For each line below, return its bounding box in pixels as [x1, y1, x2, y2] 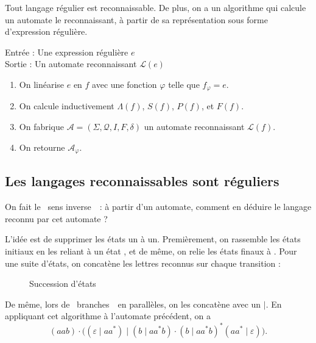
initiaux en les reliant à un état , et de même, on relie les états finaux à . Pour [5, 245, 297, 258]
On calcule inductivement [19, 99, 114, 112]
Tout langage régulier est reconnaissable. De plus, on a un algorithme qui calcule [5, 1, 306, 13]
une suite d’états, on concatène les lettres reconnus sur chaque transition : [5, 256, 281, 269]
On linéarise [19, 78, 65, 90]
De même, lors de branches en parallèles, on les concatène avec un [5, 297, 261, 310]
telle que [168, 78, 200, 90]
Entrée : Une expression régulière [5, 45, 128, 58]
